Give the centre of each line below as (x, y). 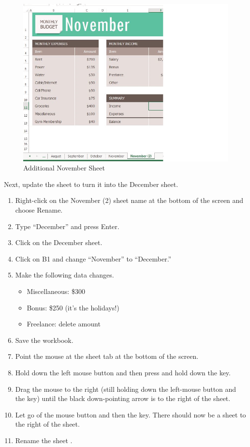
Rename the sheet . (44, 440)
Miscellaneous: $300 (56, 291)
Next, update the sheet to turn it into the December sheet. (91, 184)
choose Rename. (39, 209)
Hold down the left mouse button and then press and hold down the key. (123, 372)
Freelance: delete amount (64, 324)
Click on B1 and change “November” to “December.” (93, 258)
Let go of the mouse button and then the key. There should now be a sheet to (131, 414)
